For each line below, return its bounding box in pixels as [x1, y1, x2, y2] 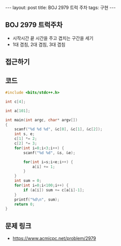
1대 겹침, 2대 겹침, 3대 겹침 [12, 41, 66, 47]
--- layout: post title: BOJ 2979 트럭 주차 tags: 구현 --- [5, 5, 116, 11]
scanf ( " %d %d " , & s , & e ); [23, 150, 76, 155]
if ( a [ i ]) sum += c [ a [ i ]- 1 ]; [23, 187, 85, 192]
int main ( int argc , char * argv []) [5, 117, 78, 122]
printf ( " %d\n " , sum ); [14, 197, 59, 202]
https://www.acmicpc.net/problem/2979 [12, 235, 96, 241]
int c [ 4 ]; [5, 99, 26, 104]
